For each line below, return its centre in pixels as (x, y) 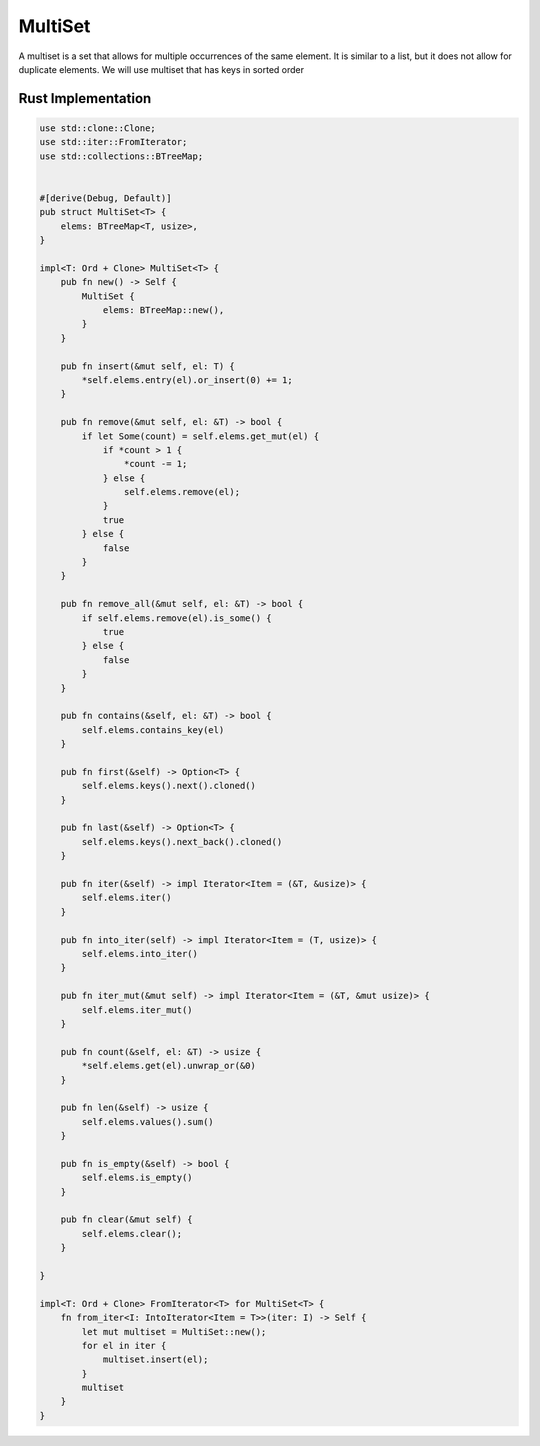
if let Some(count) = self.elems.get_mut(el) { (200, 436)
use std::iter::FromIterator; (113, 142)
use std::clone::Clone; (98, 128)
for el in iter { (124, 1345)
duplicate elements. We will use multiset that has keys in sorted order (161, 69)
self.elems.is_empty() (137, 1178)
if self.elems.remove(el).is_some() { (176, 618)
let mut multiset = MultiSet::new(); (174, 1331)
